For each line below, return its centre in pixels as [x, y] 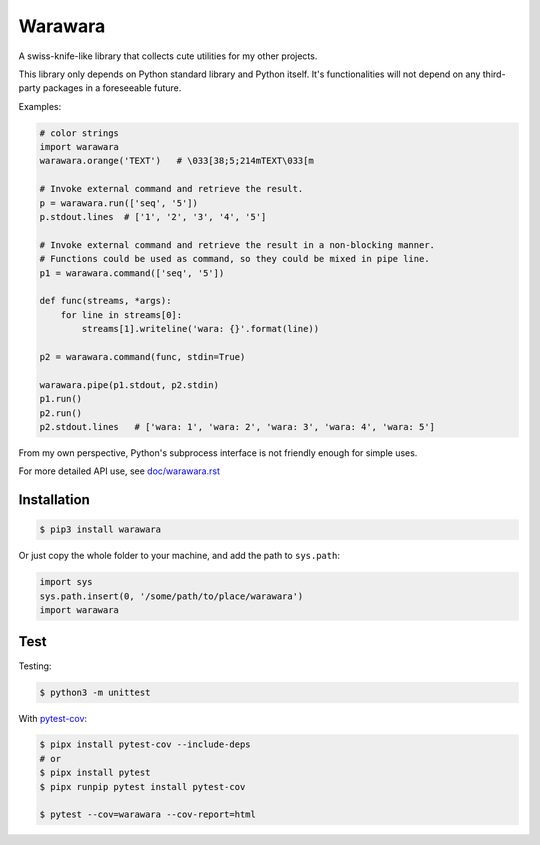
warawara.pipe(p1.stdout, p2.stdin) [129, 384]
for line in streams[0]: [121, 314]
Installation [54, 500]
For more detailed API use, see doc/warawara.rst [119, 471]
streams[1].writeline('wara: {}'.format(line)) [200, 329]
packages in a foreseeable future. [112, 88]
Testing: [35, 666]
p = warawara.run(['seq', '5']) [119, 203]
